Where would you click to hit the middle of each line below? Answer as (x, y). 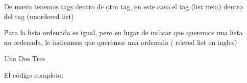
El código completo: (34, 74)
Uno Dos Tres (25, 58)
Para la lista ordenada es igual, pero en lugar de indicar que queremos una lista (123, 32)
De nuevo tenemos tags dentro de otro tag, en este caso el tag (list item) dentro (123, 6)
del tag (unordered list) (39, 16)
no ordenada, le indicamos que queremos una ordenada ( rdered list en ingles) (121, 42)
